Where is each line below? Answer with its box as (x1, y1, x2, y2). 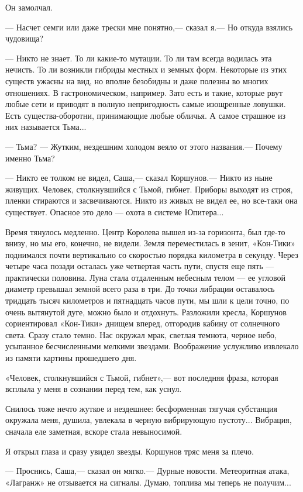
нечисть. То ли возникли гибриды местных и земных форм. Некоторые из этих (5, 63, 287, 75)
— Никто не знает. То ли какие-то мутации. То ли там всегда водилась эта (5, 51, 272, 64)
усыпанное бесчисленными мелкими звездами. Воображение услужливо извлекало (5, 340, 299, 352)
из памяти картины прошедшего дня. (5, 352, 137, 364)
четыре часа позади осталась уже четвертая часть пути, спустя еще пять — (5, 260, 274, 272)
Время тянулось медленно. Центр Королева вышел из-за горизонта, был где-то (5, 225, 285, 238)
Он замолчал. (5, 1, 53, 13)
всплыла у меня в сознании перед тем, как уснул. (5, 383, 182, 395)
